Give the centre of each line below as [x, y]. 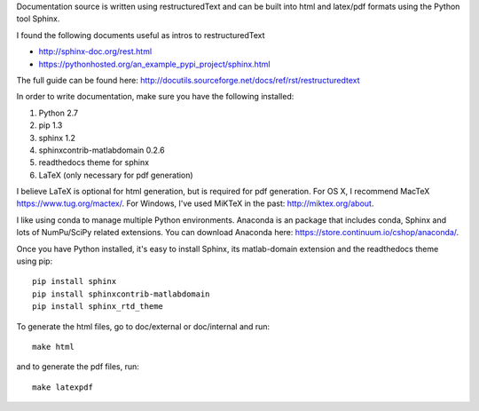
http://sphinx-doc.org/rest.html [95, 51]
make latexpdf [63, 387]
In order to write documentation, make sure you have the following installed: [155, 97]
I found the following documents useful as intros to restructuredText [141, 35]
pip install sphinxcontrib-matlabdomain [121, 294]
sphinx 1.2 [57, 138]
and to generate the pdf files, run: [78, 367]
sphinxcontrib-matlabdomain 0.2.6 [102, 150]
